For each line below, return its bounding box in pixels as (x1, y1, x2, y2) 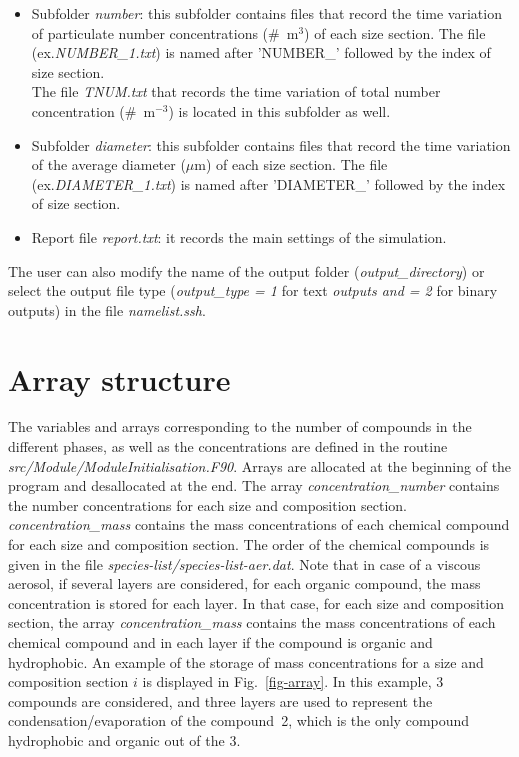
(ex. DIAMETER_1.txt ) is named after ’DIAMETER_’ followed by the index (31, 173, 506, 194)
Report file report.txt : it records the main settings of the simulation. (31, 226, 447, 247)
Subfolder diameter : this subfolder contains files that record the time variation (31, 134, 511, 155)
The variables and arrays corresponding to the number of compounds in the (8, 416, 472, 437)
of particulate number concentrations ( (31, 22, 269, 43)
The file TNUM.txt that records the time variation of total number (31, 81, 441, 102)
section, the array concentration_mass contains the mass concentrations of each (8, 612, 496, 633)
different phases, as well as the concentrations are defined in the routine (8, 436, 448, 457)
